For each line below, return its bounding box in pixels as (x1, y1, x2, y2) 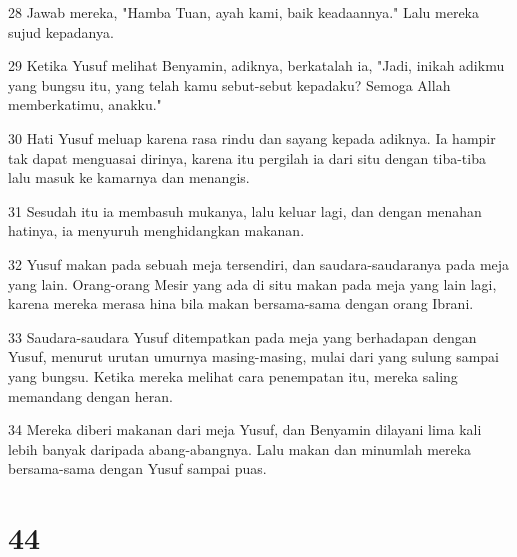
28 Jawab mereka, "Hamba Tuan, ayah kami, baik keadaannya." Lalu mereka (8, 2, 479, 22)
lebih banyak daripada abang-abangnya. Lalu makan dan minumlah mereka (8, 438, 472, 459)
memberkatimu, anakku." (8, 94, 162, 115)
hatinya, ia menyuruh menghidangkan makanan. (8, 220, 305, 241)
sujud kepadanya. (8, 21, 114, 42)
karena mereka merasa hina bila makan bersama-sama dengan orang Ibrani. (8, 293, 474, 314)
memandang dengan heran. (8, 385, 173, 406)
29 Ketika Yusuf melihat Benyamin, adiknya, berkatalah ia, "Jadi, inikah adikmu (8, 55, 505, 76)
